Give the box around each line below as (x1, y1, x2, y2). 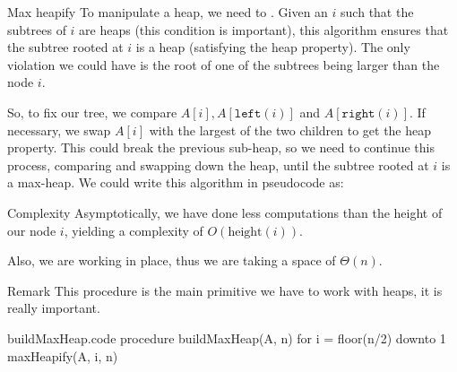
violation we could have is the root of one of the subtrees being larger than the (7, 55, 440, 74)
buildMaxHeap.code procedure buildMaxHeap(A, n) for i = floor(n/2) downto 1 (7, 328, 446, 347)
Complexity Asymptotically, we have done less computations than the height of (7, 203, 443, 221)
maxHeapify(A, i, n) (7, 346, 118, 365)
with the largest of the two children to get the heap (149, 120, 432, 139)
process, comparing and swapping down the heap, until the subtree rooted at (7, 155, 429, 174)
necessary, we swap (7, 120, 111, 139)
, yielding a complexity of (64, 221, 203, 239)
